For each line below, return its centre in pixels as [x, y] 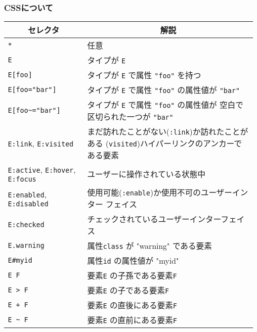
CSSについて [29, 7]
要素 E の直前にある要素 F [132, 320]
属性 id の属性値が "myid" [133, 261]
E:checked [26, 225]
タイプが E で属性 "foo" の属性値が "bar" [164, 90]
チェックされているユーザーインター [154, 219]
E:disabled [28, 204]
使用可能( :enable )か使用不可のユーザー [160, 192]
